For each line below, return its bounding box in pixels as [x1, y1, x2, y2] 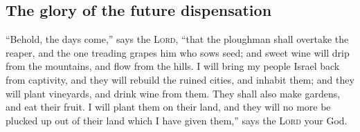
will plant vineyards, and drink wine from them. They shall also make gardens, [6, 86, 341, 100]
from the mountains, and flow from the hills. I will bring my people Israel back [6, 59, 340, 73]
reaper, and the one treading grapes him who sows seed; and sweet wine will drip [6, 45, 350, 59]
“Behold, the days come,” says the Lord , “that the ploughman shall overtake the [6, 32, 349, 46]
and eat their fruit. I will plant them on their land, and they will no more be [6, 100, 331, 114]
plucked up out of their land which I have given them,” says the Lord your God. [6, 113, 348, 127]
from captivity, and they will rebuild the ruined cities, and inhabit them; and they [6, 72, 354, 86]
